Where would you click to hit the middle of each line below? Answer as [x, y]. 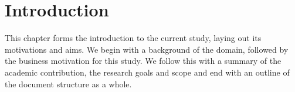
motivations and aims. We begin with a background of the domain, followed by [147, 49]
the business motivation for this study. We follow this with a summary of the [143, 61]
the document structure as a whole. [68, 84]
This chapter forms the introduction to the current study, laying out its [133, 38]
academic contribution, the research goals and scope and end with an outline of [147, 72]
